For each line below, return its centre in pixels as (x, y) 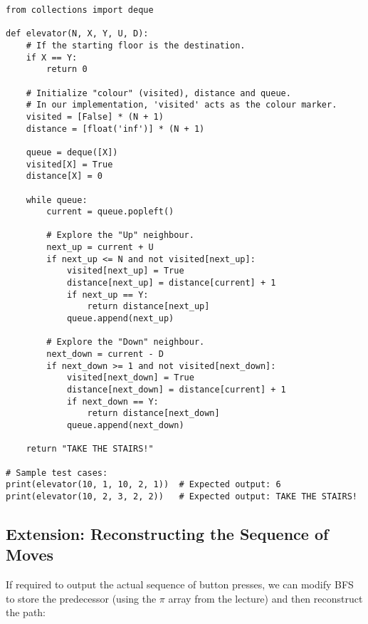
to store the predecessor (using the (81, 598)
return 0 (67, 69)
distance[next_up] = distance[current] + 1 (171, 283)
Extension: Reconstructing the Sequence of (167, 533)
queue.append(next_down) (125, 425)
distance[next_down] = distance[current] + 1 (176, 390)
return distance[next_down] (153, 414)
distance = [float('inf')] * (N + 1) (115, 129)
